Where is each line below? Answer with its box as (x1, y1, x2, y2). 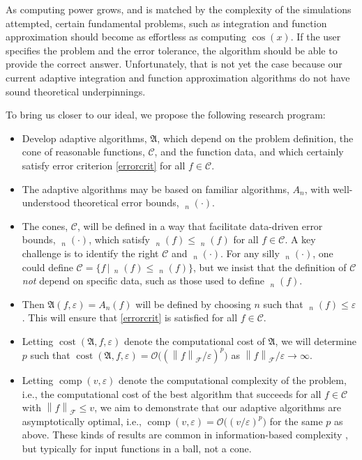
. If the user (290, 29, 341, 44)
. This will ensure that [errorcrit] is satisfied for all (22, 310, 238, 325)
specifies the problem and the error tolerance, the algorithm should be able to (6, 43, 338, 57)
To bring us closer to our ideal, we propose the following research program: (6, 107, 326, 122)
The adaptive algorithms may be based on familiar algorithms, (22, 181, 289, 196)
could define (22, 259, 73, 274)
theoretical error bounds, (73, 195, 179, 210)
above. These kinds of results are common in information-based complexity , (22, 427, 348, 442)
